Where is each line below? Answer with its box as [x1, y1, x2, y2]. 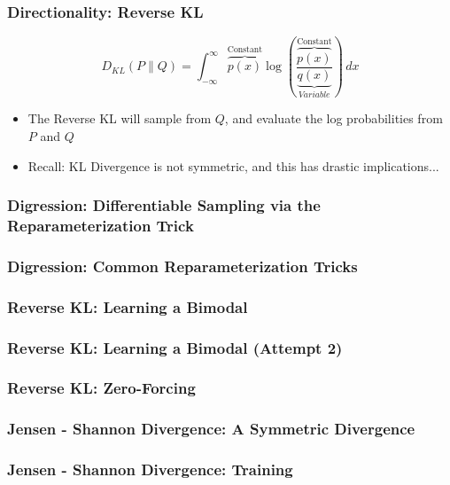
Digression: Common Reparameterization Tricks [7, 254, 358, 277]
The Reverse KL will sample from [27, 109, 212, 128]
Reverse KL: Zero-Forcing [7, 377, 196, 399]
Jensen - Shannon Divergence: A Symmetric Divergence [7, 418, 415, 440]
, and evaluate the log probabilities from [224, 109, 443, 128]
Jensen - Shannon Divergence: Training [7, 458, 293, 481]
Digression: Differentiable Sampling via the [7, 194, 321, 216]
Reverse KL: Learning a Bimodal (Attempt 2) [7, 336, 343, 358]
